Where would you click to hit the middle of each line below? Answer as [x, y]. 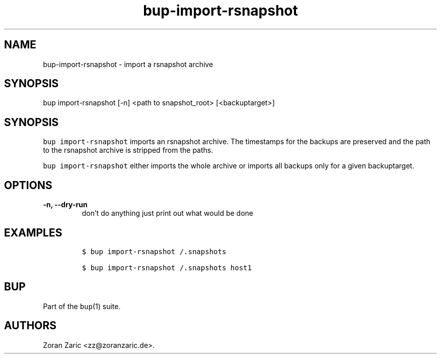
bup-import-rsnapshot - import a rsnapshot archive [128, 64]
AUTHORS [30, 326]
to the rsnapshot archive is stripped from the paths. [128, 150]
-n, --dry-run [65, 205]
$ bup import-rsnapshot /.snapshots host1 [167, 267]
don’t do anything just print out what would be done [167, 213]
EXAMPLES [33, 232]
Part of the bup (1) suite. [82, 306]
